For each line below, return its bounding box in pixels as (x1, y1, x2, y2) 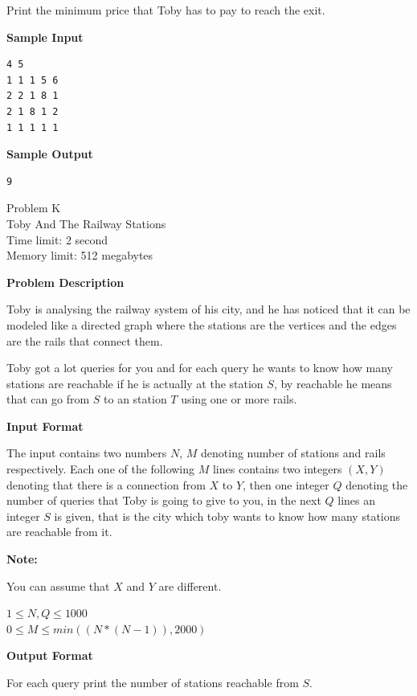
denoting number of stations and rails (201, 444, 386, 461)
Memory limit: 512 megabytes (6, 247, 153, 264)
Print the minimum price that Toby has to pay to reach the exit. (6, 2, 325, 18)
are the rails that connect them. (6, 332, 163, 349)
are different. (158, 577, 222, 594)
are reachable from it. (6, 523, 112, 540)
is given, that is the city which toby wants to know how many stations (54, 507, 401, 524)
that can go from (6, 391, 90, 407)
